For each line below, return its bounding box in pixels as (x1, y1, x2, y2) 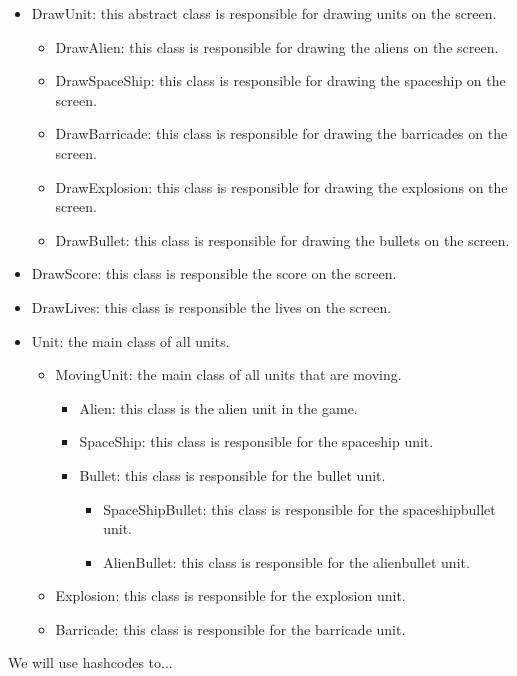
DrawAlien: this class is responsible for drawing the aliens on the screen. (55, 36, 499, 57)
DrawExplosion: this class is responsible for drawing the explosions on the (55, 176, 508, 197)
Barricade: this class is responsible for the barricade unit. (55, 618, 406, 639)
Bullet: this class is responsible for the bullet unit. (79, 464, 386, 485)
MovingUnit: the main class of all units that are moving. (55, 364, 402, 385)
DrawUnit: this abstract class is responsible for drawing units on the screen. (31, 3, 497, 23)
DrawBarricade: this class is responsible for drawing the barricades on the (55, 123, 508, 144)
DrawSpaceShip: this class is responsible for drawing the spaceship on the (55, 70, 506, 91)
